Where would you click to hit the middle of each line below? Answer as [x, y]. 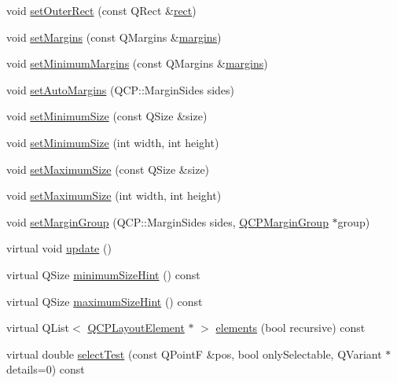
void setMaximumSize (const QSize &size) [108, 169]
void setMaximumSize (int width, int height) [114, 195]
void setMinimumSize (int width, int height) [113, 142]
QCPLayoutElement [136, 328]
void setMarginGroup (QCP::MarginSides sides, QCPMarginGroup [167, 221]
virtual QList [38, 328]
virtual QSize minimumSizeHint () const [103, 274]
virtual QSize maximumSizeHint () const [105, 301]
